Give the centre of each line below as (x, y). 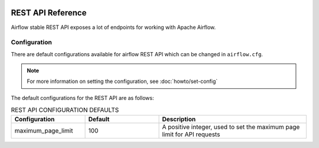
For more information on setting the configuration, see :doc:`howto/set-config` (122, 81)
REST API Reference (49, 13)
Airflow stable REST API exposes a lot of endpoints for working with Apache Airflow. (113, 27)
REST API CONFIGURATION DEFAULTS (65, 110)
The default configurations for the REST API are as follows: (82, 98)
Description (179, 119)
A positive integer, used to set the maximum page (231, 127)
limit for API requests (191, 134)
